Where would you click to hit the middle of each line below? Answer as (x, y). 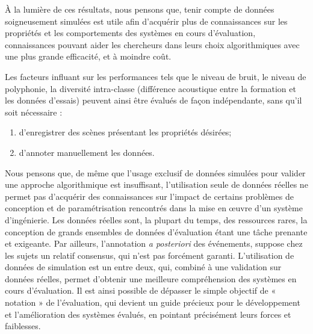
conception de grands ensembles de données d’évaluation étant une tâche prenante (156, 231)
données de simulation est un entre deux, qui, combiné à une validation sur (143, 267)
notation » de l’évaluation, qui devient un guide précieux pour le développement (153, 302)
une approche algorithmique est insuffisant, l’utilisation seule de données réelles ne (156, 184)
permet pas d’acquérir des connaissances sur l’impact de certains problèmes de (149, 196)
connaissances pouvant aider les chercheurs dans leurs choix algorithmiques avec (152, 44)
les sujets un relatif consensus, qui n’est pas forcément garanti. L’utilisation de (150, 255)
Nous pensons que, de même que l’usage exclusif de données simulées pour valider (155, 172)
